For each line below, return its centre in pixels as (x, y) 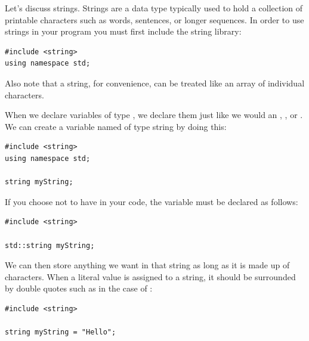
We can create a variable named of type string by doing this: (116, 126)
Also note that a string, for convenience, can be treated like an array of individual (155, 83)
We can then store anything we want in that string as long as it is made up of (147, 265)
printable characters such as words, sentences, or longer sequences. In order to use (154, 19)
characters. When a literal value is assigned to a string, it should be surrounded (150, 276)
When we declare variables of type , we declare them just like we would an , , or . (154, 115)
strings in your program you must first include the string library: (123, 31)
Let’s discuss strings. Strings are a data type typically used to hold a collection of (154, 8)
